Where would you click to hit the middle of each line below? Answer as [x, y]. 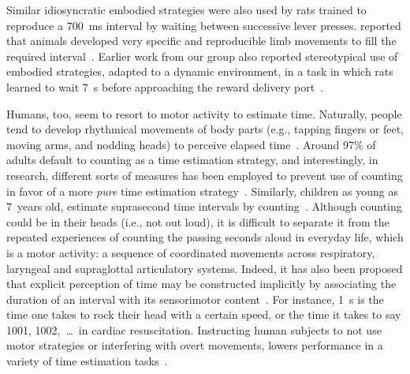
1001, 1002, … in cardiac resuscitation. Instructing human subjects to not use [194, 329]
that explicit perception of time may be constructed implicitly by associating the [201, 284]
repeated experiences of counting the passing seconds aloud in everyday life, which [205, 237]
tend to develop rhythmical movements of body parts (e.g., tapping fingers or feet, [205, 129]
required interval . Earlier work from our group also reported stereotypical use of [202, 56]
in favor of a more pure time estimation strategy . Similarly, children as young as [202, 191]
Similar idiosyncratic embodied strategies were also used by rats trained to [186, 9]
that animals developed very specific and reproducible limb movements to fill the [201, 41]
